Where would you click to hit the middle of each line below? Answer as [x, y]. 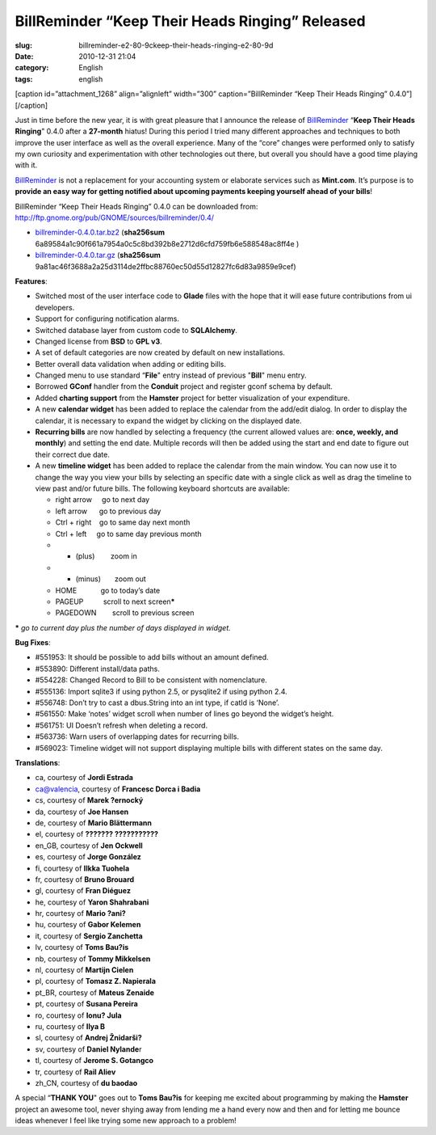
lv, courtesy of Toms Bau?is [82, 947]
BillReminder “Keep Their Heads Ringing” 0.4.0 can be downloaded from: [136, 206]
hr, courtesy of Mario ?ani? [81, 913]
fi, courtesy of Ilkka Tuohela [82, 868]
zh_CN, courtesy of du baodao [86, 1082]
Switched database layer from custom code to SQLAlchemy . [136, 330]
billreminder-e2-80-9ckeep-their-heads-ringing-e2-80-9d [176, 45]
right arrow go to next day [103, 500]
